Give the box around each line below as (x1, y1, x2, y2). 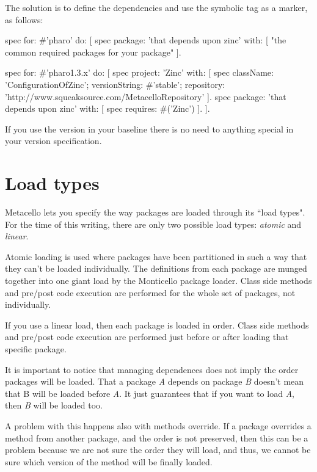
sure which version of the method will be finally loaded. (5, 455, 213, 468)
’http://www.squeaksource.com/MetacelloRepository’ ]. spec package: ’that (5, 90, 286, 103)
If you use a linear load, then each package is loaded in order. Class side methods (5, 318, 309, 331)
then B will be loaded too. (5, 399, 103, 412)
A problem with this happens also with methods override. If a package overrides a (5, 419, 312, 432)
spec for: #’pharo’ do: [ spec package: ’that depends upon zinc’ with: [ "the (5, 34, 286, 46)
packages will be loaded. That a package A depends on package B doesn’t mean (5, 375, 304, 388)
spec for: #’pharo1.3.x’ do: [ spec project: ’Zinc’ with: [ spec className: (5, 66, 274, 79)
